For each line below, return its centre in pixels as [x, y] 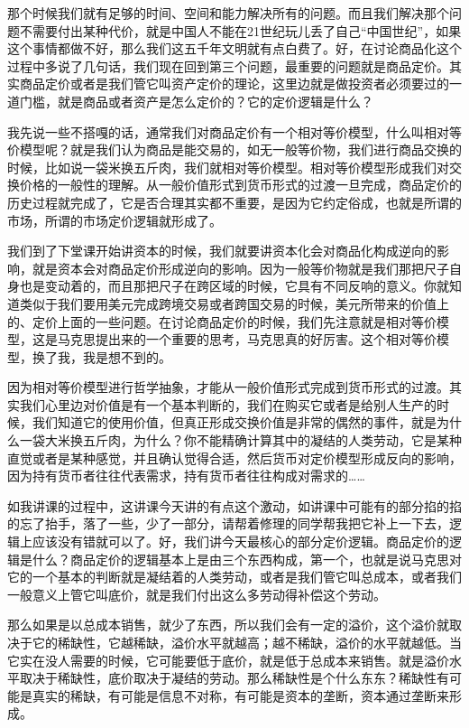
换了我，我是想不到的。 [101, 356]
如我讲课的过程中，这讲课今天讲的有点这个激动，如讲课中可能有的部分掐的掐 [234, 505]
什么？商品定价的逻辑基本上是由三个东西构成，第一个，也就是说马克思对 [247, 559]
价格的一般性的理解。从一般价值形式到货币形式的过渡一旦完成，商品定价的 [240, 185]
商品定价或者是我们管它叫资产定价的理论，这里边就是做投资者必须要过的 [234, 84]
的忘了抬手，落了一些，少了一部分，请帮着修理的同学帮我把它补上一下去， [228, 523]
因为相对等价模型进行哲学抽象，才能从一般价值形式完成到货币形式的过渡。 [228, 387]
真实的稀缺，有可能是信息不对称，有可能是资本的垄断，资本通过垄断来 [240, 695]
